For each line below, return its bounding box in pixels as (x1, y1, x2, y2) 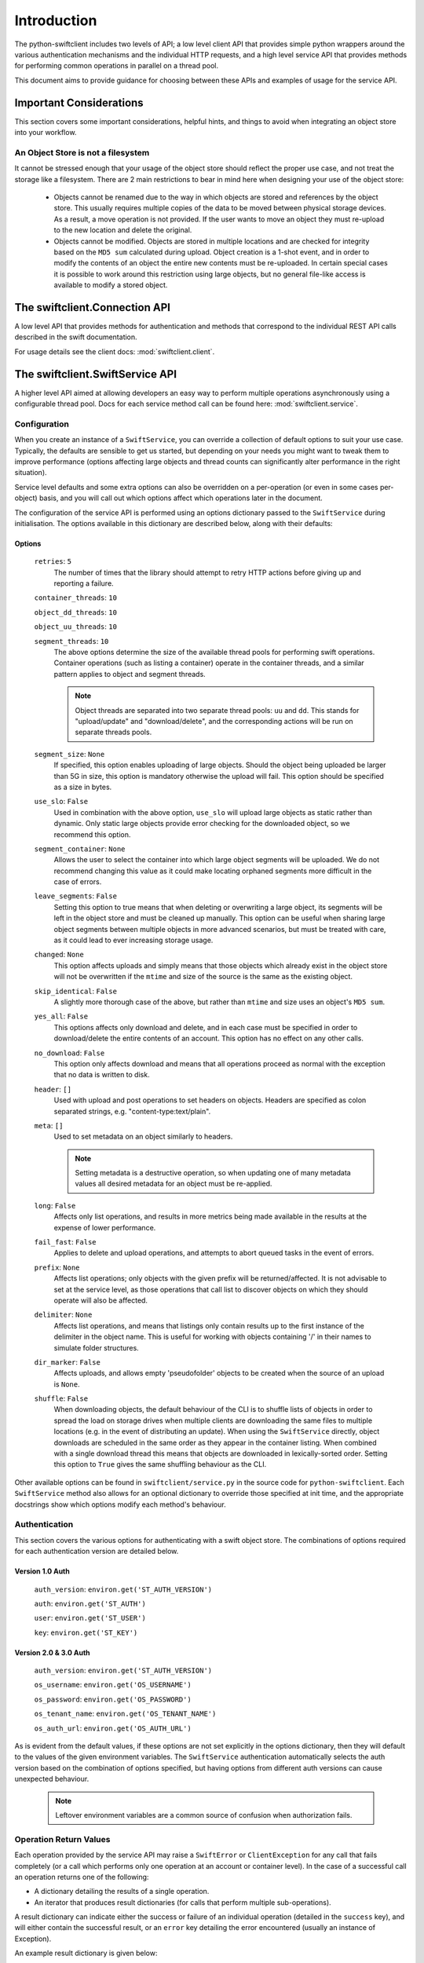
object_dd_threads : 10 (34, 607, 118, 616)
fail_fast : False (34, 1237, 97, 1247)
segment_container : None (34, 844, 126, 854)
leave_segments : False (34, 891, 118, 901)
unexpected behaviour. (14, 1775, 90, 1784)
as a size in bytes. (53, 782, 112, 791)
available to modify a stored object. (53, 280, 168, 290)
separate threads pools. (75, 727, 152, 737)
